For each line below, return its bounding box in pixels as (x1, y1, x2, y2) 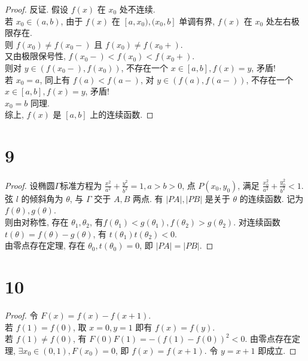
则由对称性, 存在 (5, 216, 69, 228)
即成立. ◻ (258, 344, 297, 356)
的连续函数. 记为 (239, 192, 304, 204)
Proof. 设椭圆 (5, 179, 55, 191)
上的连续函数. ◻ (90, 108, 154, 121)
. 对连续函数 (233, 216, 280, 228)
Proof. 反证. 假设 (5, 3, 69, 15)
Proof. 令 (5, 308, 38, 321)
